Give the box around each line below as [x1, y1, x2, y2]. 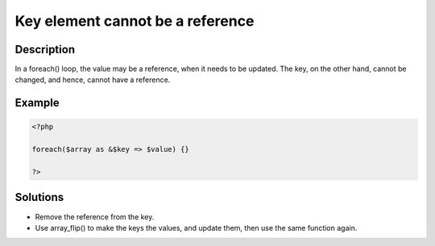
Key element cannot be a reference [14, 12, 255, 30]
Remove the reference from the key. [35, 211, 155, 221]
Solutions [14, 191, 64, 204]
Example [14, 96, 60, 110]
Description [14, 43, 76, 56]
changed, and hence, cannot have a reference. [14, 75, 171, 84]
